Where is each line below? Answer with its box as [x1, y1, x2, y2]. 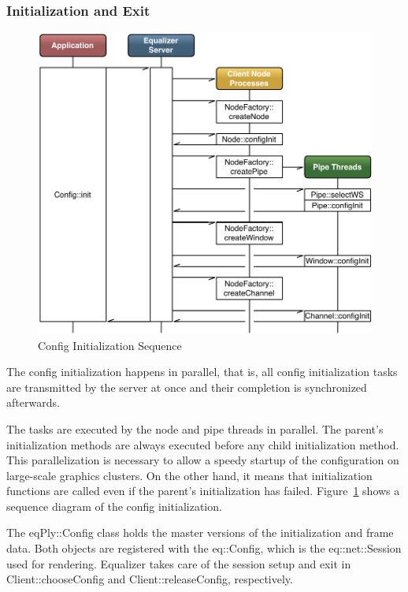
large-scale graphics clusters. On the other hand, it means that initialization [6, 467, 373, 483]
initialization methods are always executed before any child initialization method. [6, 436, 399, 452]
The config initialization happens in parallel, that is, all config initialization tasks [6, 363, 398, 380]
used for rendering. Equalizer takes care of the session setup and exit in [6, 555, 351, 572]
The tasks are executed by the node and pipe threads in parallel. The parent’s [6, 420, 384, 437]
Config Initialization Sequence [38, 337, 182, 353]
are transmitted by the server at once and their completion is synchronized [6, 378, 367, 395]
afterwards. [6, 394, 60, 411]
